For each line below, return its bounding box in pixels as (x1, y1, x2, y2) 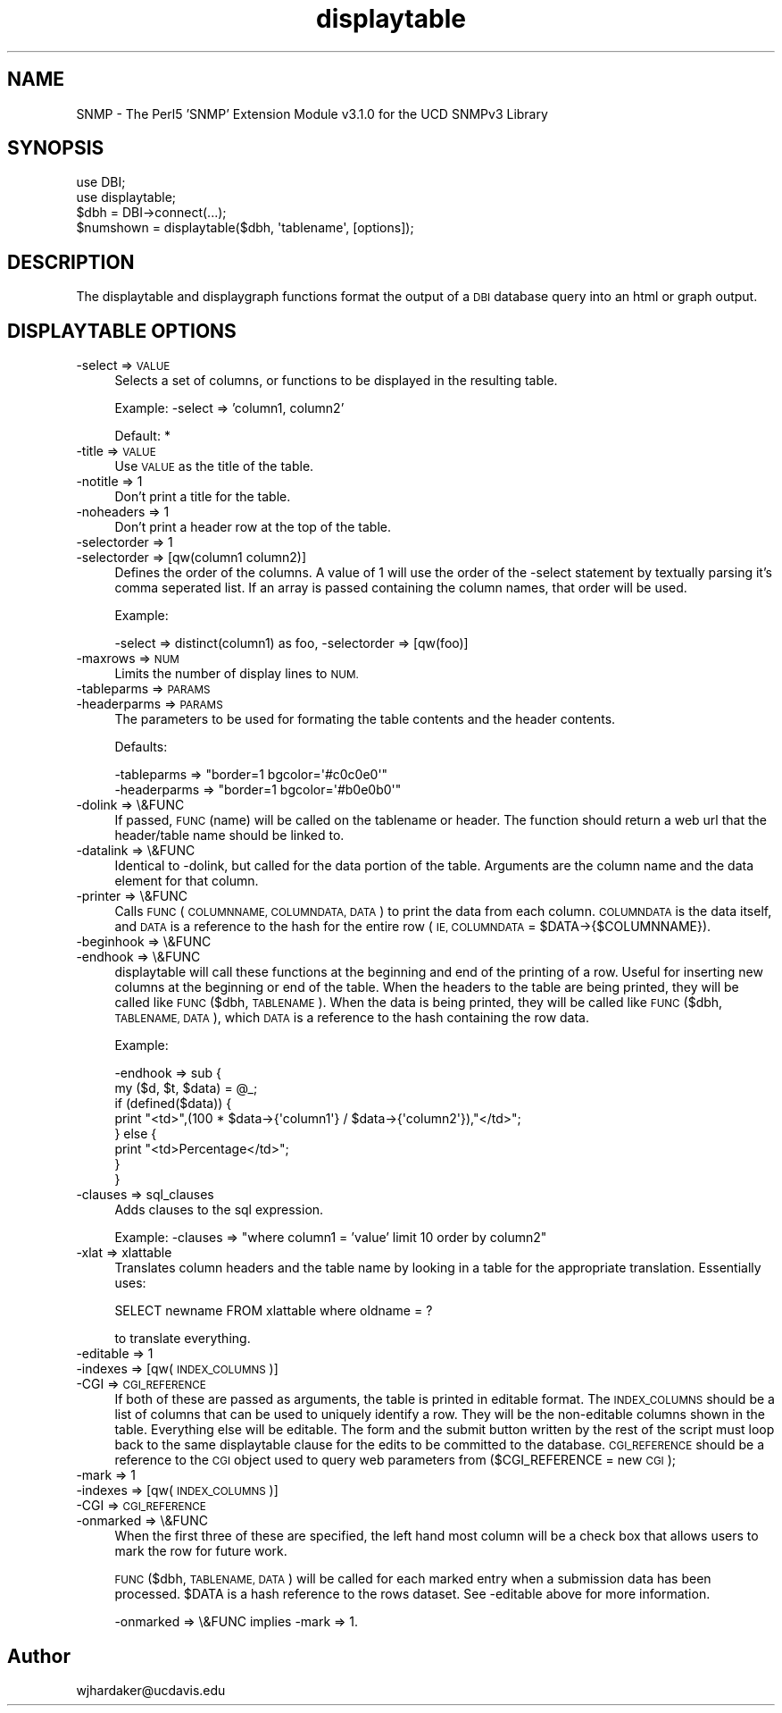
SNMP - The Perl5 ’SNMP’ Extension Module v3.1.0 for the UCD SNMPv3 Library (76, 105, 548, 122)
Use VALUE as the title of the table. (114, 458, 314, 474)
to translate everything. (114, 1331, 251, 1347)
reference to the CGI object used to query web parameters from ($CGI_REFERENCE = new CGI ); (114, 1452, 677, 1468)
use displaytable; (76, 189, 177, 206)
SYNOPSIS (7, 137, 104, 160)
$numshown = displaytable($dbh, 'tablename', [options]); (76, 220, 414, 236)
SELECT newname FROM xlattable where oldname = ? (114, 1303, 433, 1319)
